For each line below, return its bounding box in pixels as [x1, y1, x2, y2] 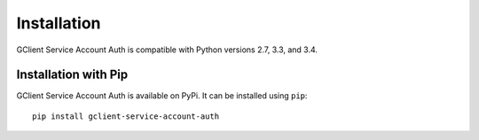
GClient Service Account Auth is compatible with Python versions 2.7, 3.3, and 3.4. [16, 44, 318, 55]
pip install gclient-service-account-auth [32, 111, 220, 121]
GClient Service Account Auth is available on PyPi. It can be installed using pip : [16, 90, 308, 101]
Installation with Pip [16, 67, 129, 82]
